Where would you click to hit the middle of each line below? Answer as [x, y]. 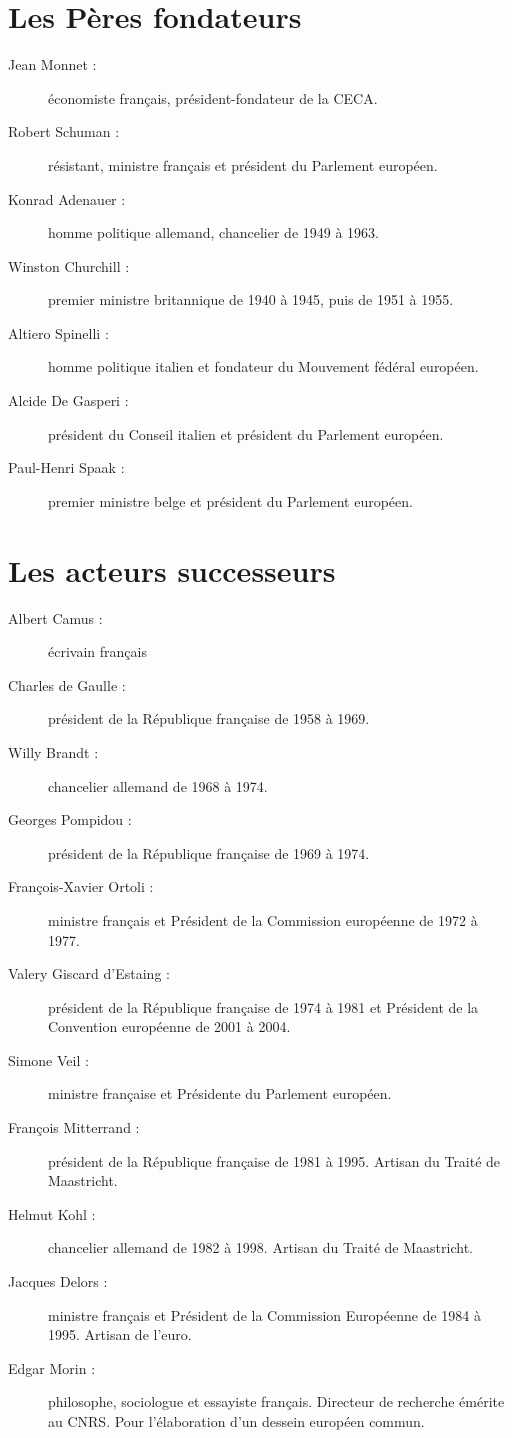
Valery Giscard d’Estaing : [89, 973]
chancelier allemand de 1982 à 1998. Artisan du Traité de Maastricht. [260, 1247]
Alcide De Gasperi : [68, 400]
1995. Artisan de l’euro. [120, 1334]
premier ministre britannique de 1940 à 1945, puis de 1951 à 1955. [251, 299]
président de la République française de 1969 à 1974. [209, 852]
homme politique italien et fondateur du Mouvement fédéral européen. [263, 366]
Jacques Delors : [58, 1281]
